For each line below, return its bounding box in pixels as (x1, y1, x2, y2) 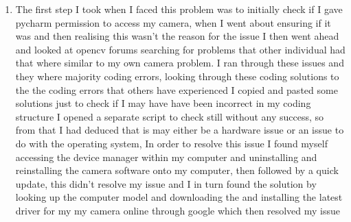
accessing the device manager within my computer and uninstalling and (15, 149, 317, 164)
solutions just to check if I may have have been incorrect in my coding (15, 96, 311, 110)
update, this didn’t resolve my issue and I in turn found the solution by (15, 176, 317, 190)
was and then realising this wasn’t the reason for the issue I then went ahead (15, 29, 339, 43)
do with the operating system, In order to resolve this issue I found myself (15, 136, 328, 150)
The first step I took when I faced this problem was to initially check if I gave (15, 2, 343, 16)
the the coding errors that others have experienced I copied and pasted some (15, 82, 338, 97)
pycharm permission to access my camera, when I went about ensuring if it (15, 15, 331, 29)
